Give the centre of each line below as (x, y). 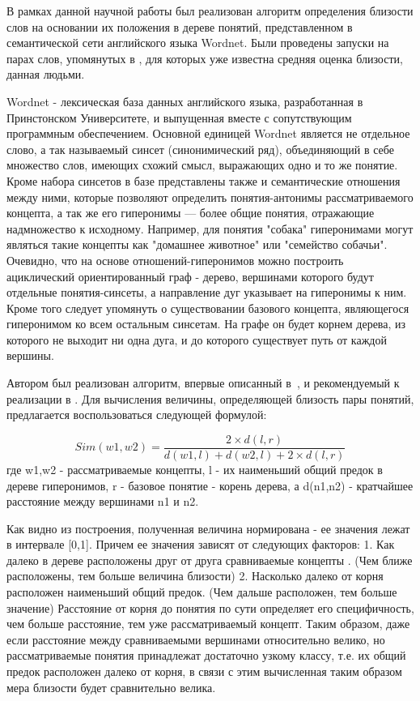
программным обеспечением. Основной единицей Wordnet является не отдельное (208, 133)
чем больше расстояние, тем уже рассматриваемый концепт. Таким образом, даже (208, 624)
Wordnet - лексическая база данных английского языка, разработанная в (185, 101)
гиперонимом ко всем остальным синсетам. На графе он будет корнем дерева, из (206, 324)
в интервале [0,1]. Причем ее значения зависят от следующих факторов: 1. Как (201, 544)
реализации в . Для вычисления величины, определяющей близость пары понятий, (210, 398)
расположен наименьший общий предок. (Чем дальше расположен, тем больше (202, 592)
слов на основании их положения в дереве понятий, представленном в (180, 26)
